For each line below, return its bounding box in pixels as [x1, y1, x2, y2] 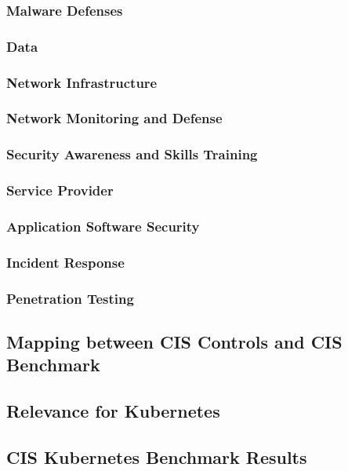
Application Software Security [6, 216, 200, 235]
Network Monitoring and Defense [6, 108, 223, 128]
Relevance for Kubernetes [6, 399, 220, 423]
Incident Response [6, 252, 125, 272]
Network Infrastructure [6, 72, 158, 92]
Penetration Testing [6, 288, 134, 308]
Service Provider [6, 181, 114, 200]
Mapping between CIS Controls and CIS [6, 329, 343, 353]
